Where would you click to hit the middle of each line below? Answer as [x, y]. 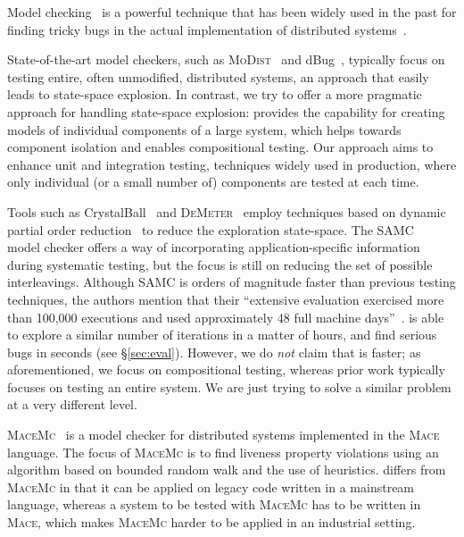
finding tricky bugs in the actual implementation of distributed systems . [207, 29]
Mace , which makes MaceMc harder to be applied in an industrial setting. [211, 522]
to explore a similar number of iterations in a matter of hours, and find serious [222, 335]
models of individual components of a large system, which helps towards [204, 129]
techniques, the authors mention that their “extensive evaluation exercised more [226, 299]
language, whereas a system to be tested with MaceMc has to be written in [214, 504]
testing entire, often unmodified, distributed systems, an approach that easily [218, 76]
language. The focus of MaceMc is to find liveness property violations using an [223, 452]
